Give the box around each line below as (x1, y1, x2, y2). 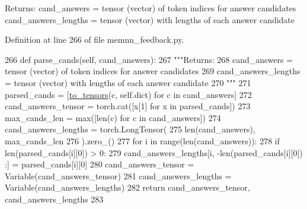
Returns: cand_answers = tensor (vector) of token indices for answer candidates (5, 2, 296, 14)
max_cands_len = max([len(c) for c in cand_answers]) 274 (5, 111, 221, 123)
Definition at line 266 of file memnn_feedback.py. (5, 33, 184, 46)
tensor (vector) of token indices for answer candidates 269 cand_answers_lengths (5, 65, 300, 77)
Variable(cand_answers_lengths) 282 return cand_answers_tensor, (5, 181, 250, 194)
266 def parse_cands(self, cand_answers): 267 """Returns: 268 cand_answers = (5, 53, 293, 65)
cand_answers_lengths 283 (5, 192, 104, 205)
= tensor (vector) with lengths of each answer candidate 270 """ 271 (5, 76, 251, 88)
